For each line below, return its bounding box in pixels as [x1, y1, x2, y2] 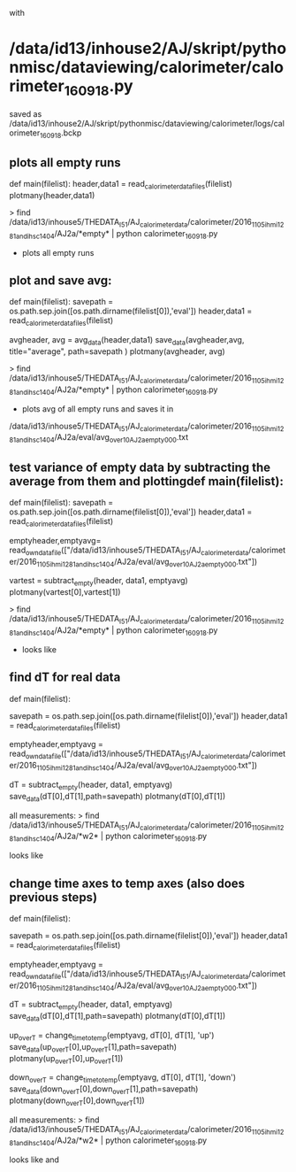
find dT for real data [9, 670, 121, 685]
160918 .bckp [39, 127, 82, 140]
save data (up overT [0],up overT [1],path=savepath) [9, 1041, 178, 1054]
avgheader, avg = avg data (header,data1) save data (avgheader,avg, [9, 335, 245, 347]
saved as [9, 108, 42, 119]
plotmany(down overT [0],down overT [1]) [9, 1095, 146, 1107]
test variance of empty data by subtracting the [9, 459, 271, 474]
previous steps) [9, 890, 98, 905]
